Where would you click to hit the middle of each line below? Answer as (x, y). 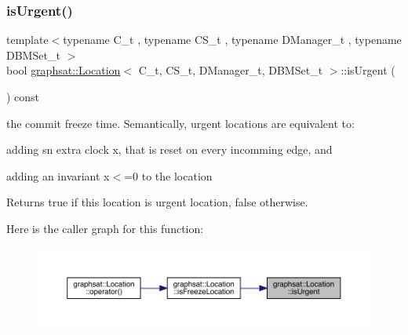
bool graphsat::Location (64, 70)
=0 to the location (168, 175)
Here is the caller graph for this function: (105, 228)
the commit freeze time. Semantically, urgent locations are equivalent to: (180, 123)
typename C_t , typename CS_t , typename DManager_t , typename (232, 40)
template (27, 40)
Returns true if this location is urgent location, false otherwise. (157, 202)
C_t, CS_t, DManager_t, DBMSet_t (231, 70)
